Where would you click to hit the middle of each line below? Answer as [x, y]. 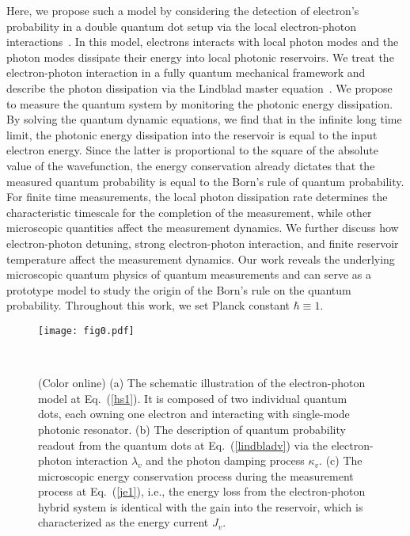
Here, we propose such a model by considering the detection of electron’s [183, 10]
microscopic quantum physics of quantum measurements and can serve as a [189, 274]
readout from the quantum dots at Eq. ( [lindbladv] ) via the [183, 445]
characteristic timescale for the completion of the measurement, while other [189, 212]
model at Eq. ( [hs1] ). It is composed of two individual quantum [193, 398]
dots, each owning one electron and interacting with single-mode [194, 414]
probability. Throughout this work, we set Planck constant [148, 305]
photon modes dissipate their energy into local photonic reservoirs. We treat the [200, 57]
